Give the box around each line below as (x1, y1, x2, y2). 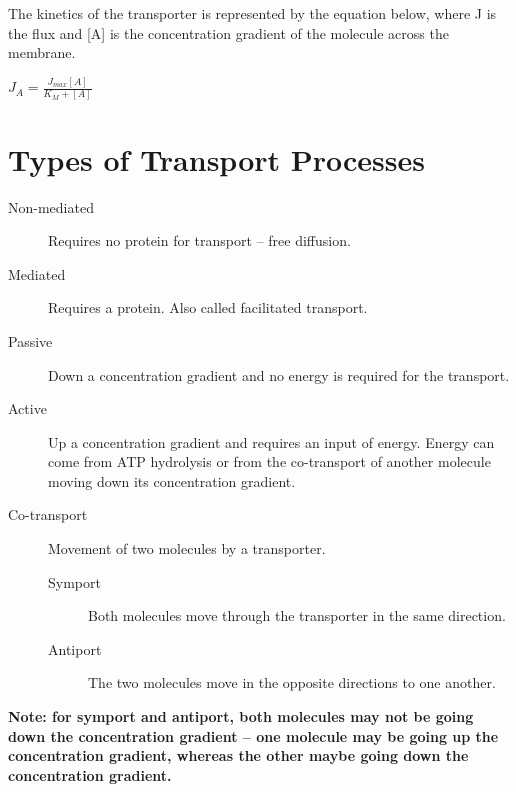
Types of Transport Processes (8, 138, 426, 179)
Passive (8, 330, 53, 351)
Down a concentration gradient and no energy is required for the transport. (48, 364, 510, 385)
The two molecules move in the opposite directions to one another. (88, 672, 496, 693)
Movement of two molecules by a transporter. (48, 538, 326, 559)
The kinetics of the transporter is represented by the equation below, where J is (8, 3, 497, 23)
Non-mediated (8, 196, 94, 217)
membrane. (8, 42, 76, 63)
